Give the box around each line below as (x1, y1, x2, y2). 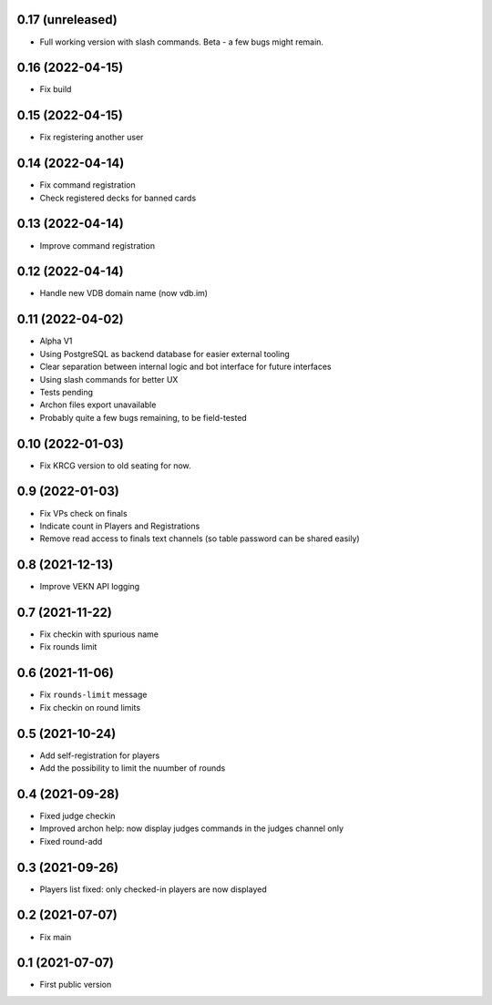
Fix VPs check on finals (39, 508, 128, 518)
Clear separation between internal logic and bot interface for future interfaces (39, 361, 332, 373)
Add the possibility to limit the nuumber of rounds (39, 763, 226, 774)
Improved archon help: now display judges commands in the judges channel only (39, 823, 344, 834)
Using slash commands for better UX (39, 374, 179, 385)
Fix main (39, 931, 72, 942)
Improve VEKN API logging (39, 581, 140, 592)
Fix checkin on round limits (39, 702, 141, 713)
